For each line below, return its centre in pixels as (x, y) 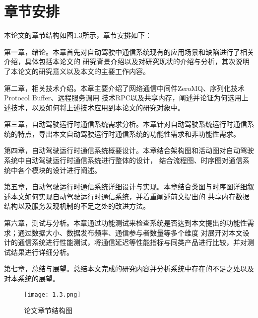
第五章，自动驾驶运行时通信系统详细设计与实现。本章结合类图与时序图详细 (126, 187)
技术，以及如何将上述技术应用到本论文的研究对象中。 (97, 107)
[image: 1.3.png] (52, 294)
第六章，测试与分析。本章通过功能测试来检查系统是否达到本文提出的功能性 (126, 223)
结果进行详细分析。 (42, 252)
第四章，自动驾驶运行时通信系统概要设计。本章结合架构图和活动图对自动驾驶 (129, 150)
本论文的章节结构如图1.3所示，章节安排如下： (78, 35)
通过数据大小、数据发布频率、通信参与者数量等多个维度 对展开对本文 (130, 232)
